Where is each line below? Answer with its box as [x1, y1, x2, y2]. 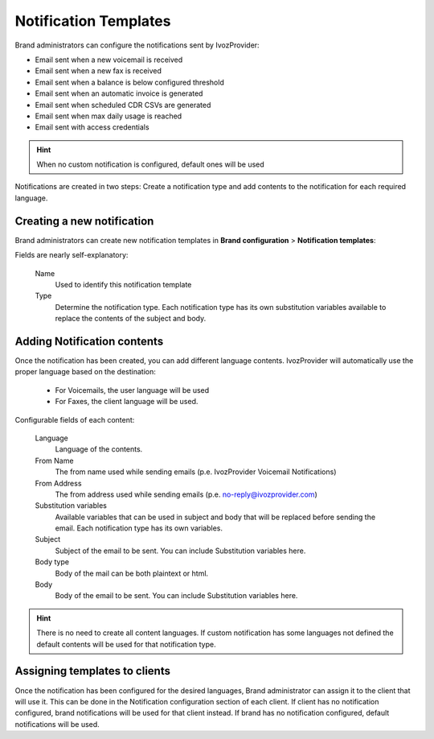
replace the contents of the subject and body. [55, 314, 207, 324]
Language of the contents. [55, 444, 143, 454]
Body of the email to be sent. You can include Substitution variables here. [55, 591, 298, 601]
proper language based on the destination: [14, 367, 156, 377]
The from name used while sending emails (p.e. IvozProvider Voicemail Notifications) [55, 467, 337, 477]
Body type [35, 557, 70, 567]
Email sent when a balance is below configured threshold [35, 77, 224, 87]
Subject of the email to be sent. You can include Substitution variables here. [55, 546, 306, 555]
